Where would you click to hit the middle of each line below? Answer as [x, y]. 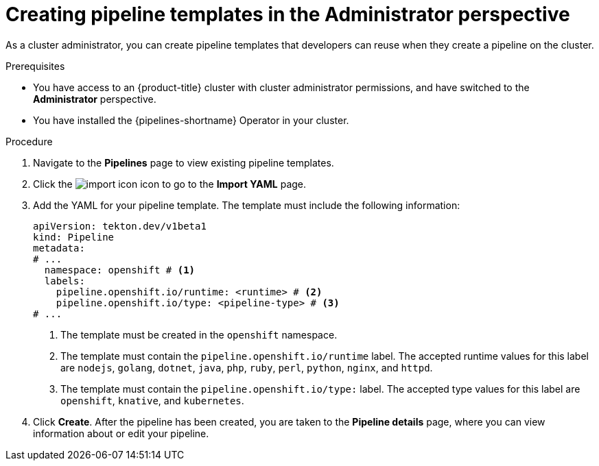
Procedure [29, 141]
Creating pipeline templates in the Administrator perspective [288, 14]
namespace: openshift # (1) [120, 270]
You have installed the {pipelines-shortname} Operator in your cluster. [191, 120]
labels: [64, 281]
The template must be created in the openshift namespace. [199, 334]
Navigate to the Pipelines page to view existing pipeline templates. [184, 162]
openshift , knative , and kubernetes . [152, 400]
